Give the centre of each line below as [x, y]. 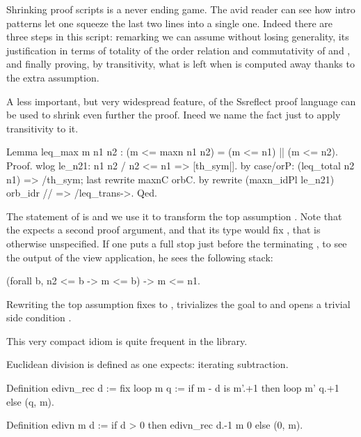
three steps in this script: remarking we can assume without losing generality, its [178, 37]
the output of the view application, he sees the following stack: [140, 257]
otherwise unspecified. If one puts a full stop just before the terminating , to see [177, 243]
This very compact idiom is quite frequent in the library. [127, 340]
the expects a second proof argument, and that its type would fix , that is [163, 230]
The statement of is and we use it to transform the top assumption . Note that [174, 216]
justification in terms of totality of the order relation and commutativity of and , [178, 50]
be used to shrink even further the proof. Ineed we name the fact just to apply [174, 115]
